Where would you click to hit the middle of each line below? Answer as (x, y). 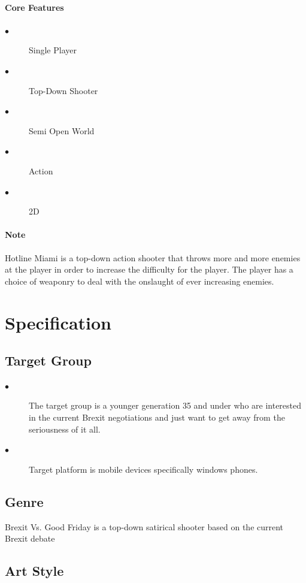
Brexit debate (30, 538)
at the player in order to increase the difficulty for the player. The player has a (149, 269)
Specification (58, 322)
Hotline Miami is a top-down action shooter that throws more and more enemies (153, 257)
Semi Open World (62, 130)
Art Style (34, 571)
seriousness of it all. (65, 429)
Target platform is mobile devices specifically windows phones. (143, 469)
